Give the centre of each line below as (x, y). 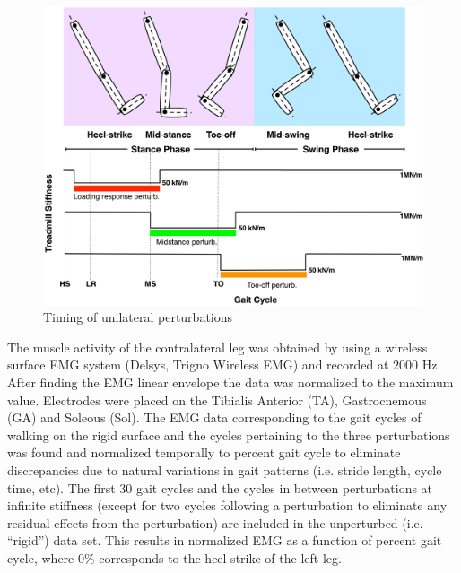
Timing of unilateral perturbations (138, 317)
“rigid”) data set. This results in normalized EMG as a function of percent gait (225, 540)
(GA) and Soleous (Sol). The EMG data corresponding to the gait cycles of (214, 417)
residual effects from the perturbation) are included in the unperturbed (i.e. (215, 522)
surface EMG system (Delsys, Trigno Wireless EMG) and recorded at (198, 365)
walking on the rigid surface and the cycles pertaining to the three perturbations (229, 434)
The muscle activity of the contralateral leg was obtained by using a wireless (217, 347)
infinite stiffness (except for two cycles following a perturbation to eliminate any (227, 505)
